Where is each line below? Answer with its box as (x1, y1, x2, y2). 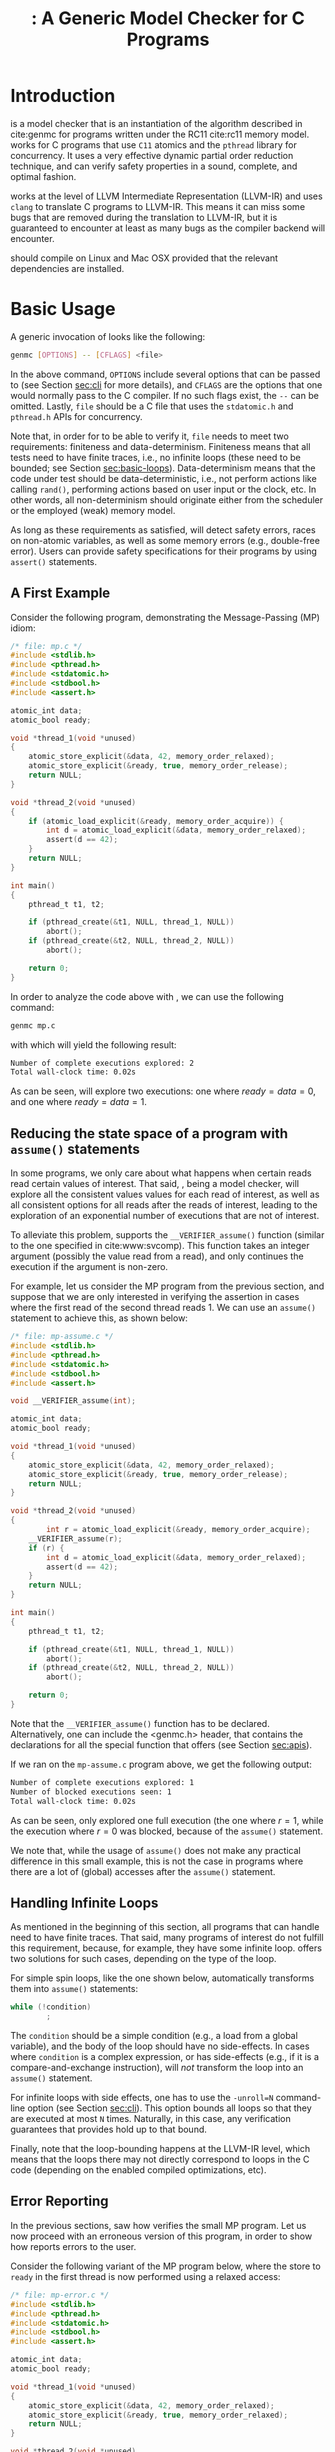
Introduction (10, 85, 116, 107)
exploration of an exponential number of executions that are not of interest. (10, 1210, 320, 1222)
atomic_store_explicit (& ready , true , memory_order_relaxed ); (28, 2410, 288, 2420)
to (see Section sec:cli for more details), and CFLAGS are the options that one (10, 378, 323, 391)
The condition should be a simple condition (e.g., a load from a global (10, 2030, 298, 2042)
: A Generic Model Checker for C (31, 7, 305, 30)
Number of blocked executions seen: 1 (10, 1787, 172, 1797)
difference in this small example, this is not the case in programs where (10, 1855, 304, 1867)
